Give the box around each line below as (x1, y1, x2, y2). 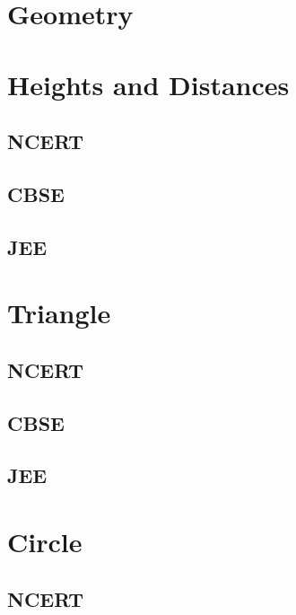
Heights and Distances (7, 66, 290, 102)
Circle (7, 523, 83, 559)
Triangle (7, 294, 111, 331)
